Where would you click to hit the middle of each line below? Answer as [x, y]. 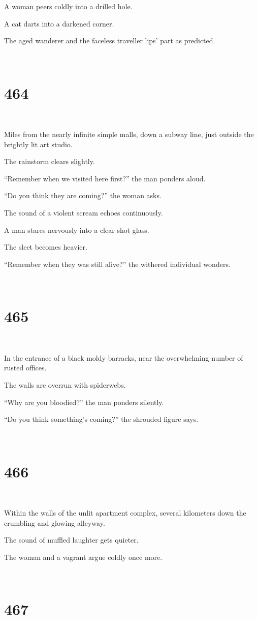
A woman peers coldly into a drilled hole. [68, 6]
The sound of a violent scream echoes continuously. [84, 213]
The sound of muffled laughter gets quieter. [71, 540]
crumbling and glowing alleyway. [55, 522]
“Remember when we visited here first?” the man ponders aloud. [105, 178]
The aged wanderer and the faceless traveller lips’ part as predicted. [110, 41]
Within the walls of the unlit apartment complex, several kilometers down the [125, 513]
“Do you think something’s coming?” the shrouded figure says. [101, 419]
